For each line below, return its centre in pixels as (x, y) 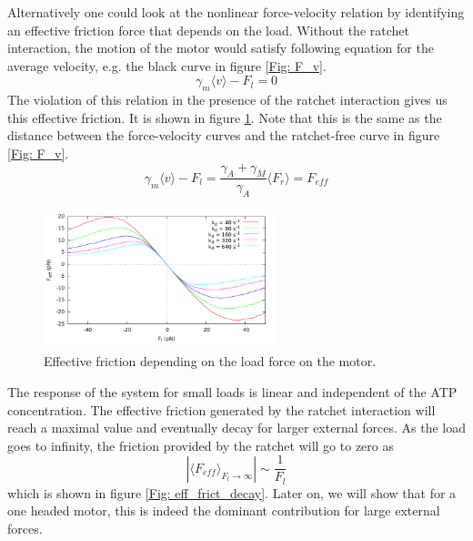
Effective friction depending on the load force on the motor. (210, 361)
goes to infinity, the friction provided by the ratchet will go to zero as (201, 445)
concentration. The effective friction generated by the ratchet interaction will (221, 409)
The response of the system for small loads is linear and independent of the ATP (232, 391)
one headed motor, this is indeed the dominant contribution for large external (224, 510)
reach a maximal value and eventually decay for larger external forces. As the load (236, 428)
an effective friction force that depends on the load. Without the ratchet (208, 30)
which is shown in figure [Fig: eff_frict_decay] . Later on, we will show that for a (232, 492)
